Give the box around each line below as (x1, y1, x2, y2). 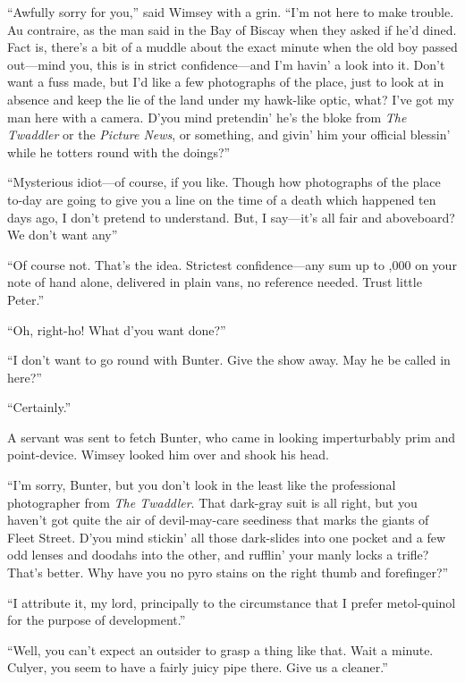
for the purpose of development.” (7, 610, 186, 629)
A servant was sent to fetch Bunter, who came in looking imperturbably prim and (7, 427, 456, 446)
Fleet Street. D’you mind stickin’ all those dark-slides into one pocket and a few (7, 527, 445, 546)
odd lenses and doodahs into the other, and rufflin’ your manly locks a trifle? (7, 545, 429, 564)
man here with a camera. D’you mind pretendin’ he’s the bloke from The (7, 107, 407, 126)
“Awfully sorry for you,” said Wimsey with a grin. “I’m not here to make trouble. (7, 3, 454, 21)
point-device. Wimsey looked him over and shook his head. (7, 445, 329, 464)
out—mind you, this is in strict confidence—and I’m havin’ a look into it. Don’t (7, 55, 445, 73)
